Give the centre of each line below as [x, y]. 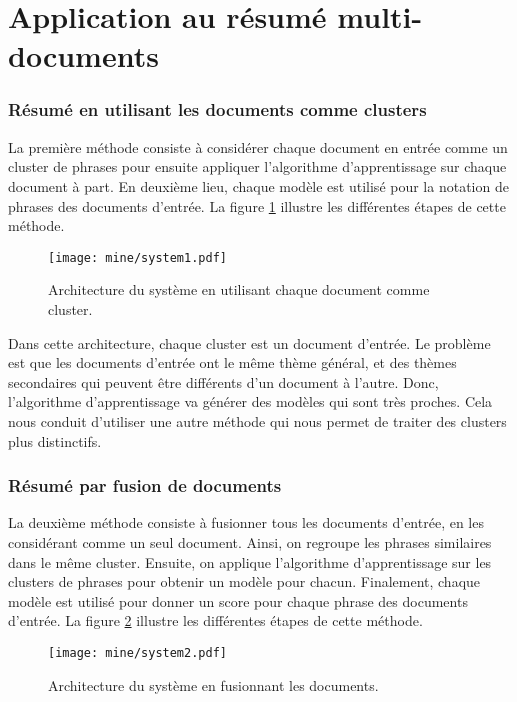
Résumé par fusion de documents [145, 485]
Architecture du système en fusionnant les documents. [213, 684]
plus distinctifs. [55, 440]
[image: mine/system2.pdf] [137, 652]
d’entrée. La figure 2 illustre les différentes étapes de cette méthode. [215, 620]
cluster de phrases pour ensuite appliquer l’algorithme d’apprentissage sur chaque [257, 166]
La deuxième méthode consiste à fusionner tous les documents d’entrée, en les [246, 522]
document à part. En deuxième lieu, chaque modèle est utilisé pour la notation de [258, 185]
